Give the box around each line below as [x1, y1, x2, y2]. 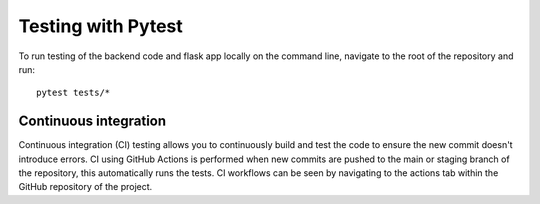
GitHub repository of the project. [18, 181, 153, 193]
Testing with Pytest [18, 15, 184, 37]
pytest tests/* [36, 87, 111, 99]
